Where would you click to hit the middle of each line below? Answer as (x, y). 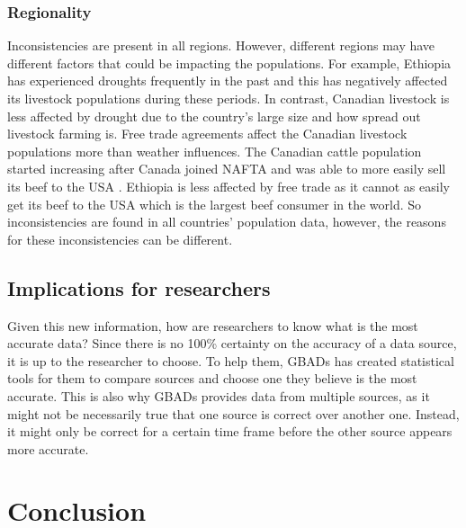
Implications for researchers (139, 287)
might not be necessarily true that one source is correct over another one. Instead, (233, 413)
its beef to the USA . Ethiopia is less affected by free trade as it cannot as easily (229, 186)
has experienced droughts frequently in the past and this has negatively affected (228, 81)
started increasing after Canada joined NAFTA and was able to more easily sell (227, 169)
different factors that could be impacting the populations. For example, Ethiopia (229, 63)
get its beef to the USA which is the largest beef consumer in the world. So (215, 204)
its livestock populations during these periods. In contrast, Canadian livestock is (229, 98)
